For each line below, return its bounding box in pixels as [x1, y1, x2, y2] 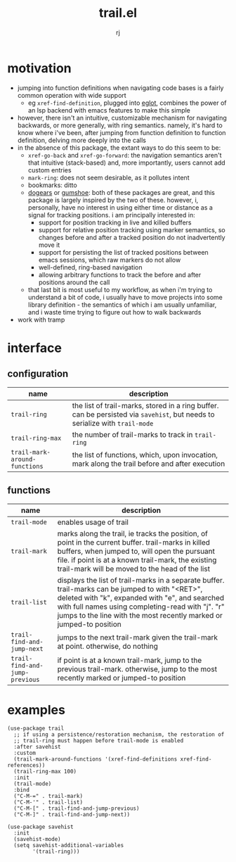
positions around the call [38, 278, 110, 286]
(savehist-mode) [13, 836, 61, 843]
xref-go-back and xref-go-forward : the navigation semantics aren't [27, 151, 222, 159]
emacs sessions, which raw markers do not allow [38, 255, 181, 264]
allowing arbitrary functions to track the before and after [38, 270, 202, 279]
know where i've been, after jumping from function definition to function [17, 128, 226, 137]
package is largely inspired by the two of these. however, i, [27, 196, 199, 204]
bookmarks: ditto [27, 181, 77, 189]
